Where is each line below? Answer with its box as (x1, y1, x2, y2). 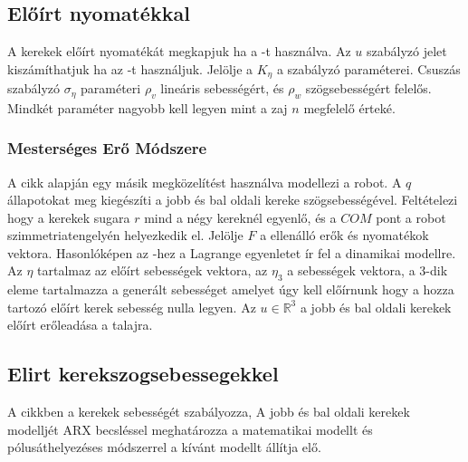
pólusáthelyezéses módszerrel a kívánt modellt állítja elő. (7, 438, 321, 457)
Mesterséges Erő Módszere (7, 137, 207, 159)
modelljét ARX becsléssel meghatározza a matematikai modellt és (7, 419, 373, 438)
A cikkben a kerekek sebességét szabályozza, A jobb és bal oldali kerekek (7, 402, 410, 421)
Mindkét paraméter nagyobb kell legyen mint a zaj (7, 98, 288, 117)
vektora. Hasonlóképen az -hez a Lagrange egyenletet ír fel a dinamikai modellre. (7, 243, 456, 262)
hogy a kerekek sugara (7, 207, 130, 226)
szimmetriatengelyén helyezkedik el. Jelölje (7, 226, 244, 245)
